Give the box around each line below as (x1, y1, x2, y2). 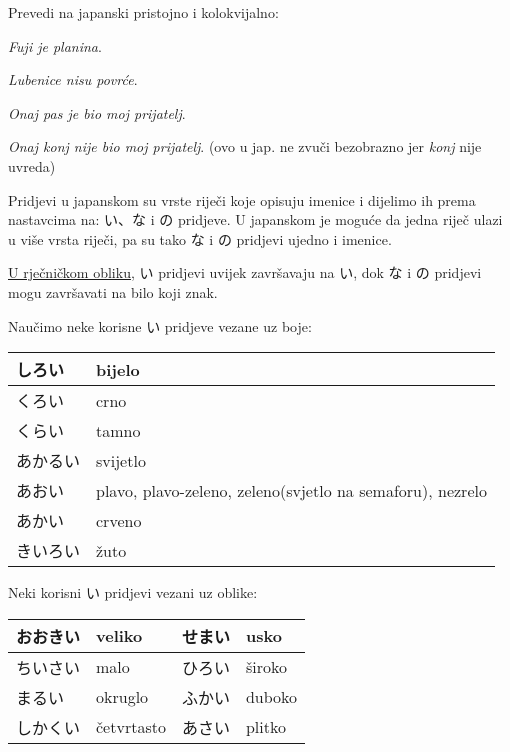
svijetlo (96, 448, 146, 472)
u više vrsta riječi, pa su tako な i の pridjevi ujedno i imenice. (8, 228, 392, 249)
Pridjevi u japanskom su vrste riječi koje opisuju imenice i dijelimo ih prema (8, 189, 476, 210)
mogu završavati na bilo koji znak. (8, 281, 218, 302)
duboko (245, 685, 298, 709)
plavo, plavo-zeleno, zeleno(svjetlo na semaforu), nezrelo (96, 478, 487, 502)
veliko (96, 624, 143, 648)
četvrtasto (96, 715, 166, 739)
